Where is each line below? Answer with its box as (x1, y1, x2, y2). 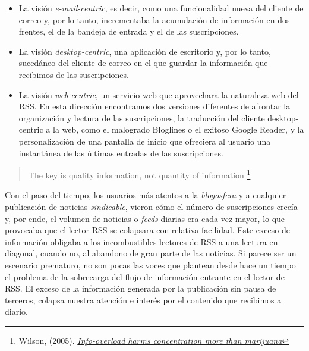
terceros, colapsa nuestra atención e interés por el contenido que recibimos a (5, 293, 282, 306)
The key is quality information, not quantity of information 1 (28, 167, 251, 181)
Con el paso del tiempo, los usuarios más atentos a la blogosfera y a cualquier (5, 189, 286, 201)
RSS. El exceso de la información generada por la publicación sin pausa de (5, 282, 276, 294)
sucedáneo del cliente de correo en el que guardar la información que (18, 57, 268, 69)
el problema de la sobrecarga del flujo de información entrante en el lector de (5, 270, 285, 283)
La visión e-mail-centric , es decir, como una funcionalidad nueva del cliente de (18, 2, 304, 14)
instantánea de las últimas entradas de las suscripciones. (18, 146, 223, 159)
